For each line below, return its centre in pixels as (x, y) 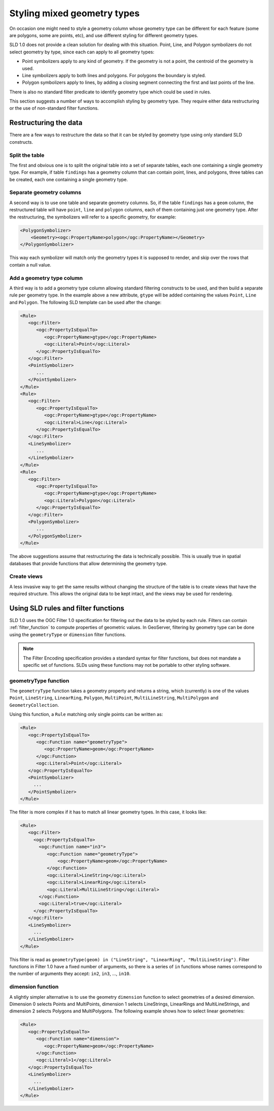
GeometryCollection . (34, 705)
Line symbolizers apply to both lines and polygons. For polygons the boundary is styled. (114, 75)
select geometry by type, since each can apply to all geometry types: (82, 52)
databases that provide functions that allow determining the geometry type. (88, 563)
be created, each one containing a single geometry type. (69, 179)
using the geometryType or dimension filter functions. (68, 634)
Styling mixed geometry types (74, 13)
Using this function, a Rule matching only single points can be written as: (86, 714)
